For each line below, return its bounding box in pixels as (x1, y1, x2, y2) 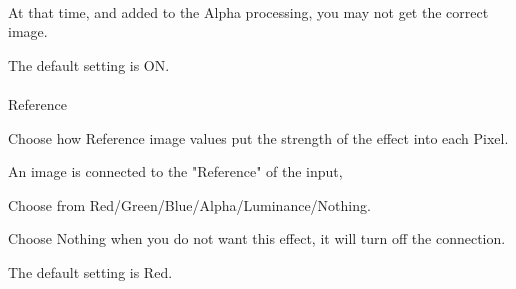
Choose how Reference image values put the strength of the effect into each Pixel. (8, 127, 509, 148)
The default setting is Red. (8, 261, 173, 282)
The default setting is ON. (8, 54, 170, 75)
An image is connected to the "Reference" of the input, (8, 161, 343, 182)
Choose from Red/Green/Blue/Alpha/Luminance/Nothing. (8, 194, 371, 215)
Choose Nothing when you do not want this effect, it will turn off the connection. (8, 228, 506, 249)
